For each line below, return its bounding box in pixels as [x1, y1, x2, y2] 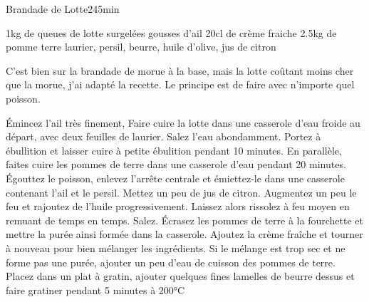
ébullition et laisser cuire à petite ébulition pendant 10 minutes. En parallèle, [6, 142, 342, 157]
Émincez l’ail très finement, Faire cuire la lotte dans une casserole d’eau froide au [6, 115, 360, 130]
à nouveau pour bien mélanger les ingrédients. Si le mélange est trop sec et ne [6, 240, 345, 255]
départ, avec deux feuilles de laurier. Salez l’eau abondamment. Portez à [6, 129, 321, 144]
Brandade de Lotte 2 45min [6, 1, 120, 16]
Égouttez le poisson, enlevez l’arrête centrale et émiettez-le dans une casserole [6, 170, 345, 185]
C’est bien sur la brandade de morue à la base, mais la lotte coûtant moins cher [6, 63, 354, 78]
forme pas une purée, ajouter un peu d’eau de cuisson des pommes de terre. [6, 254, 336, 269]
